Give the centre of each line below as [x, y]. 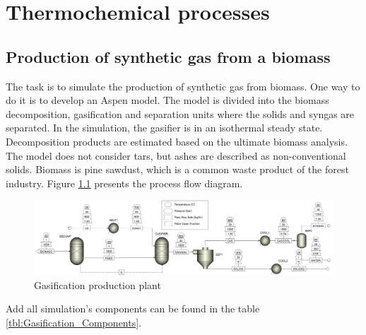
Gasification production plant [98, 284]
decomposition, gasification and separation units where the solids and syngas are [180, 113]
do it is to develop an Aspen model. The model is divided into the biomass [167, 100]
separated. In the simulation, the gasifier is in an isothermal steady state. [164, 128]
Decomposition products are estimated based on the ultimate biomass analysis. [177, 141]
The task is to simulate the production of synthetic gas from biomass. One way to [183, 86]
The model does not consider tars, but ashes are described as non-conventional [176, 155]
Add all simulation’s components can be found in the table [133, 308]
